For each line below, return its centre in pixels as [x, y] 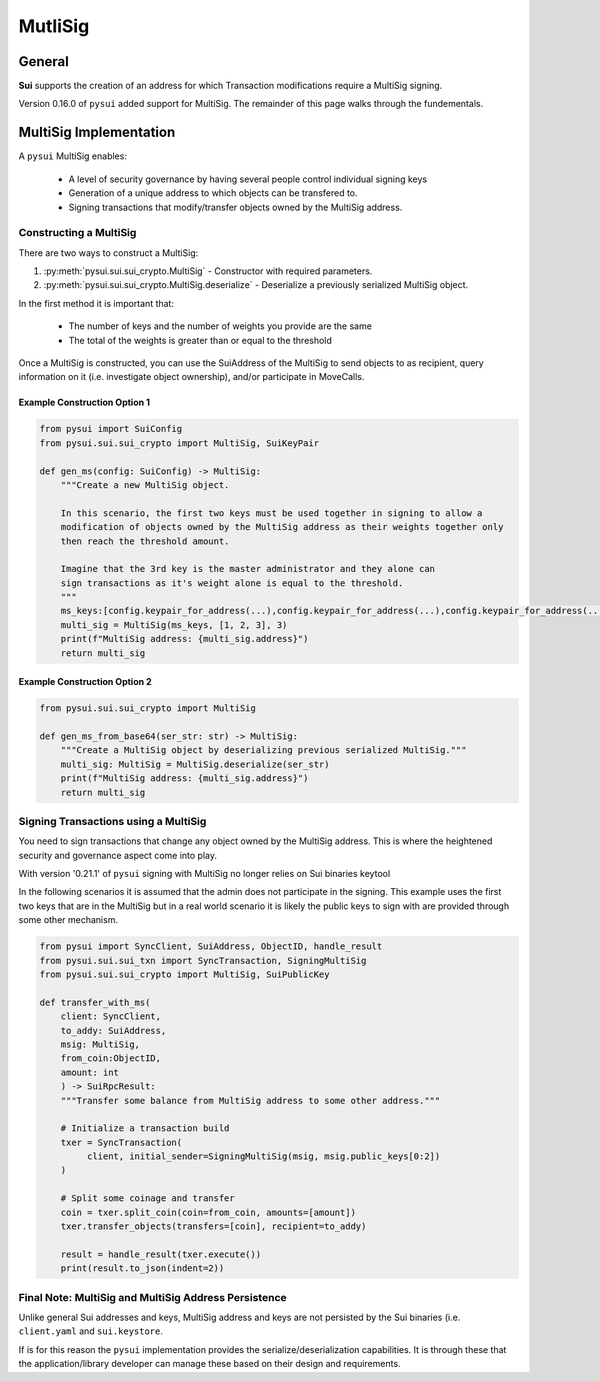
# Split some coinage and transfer [147, 1198]
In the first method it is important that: [96, 303]
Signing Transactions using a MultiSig [112, 821]
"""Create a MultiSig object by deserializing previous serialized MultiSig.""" [263, 750]
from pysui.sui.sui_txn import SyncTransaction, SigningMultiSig [203, 960]
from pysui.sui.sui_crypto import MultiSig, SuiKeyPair [179, 443]
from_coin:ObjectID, [111, 1058]
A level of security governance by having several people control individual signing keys [248, 179]
